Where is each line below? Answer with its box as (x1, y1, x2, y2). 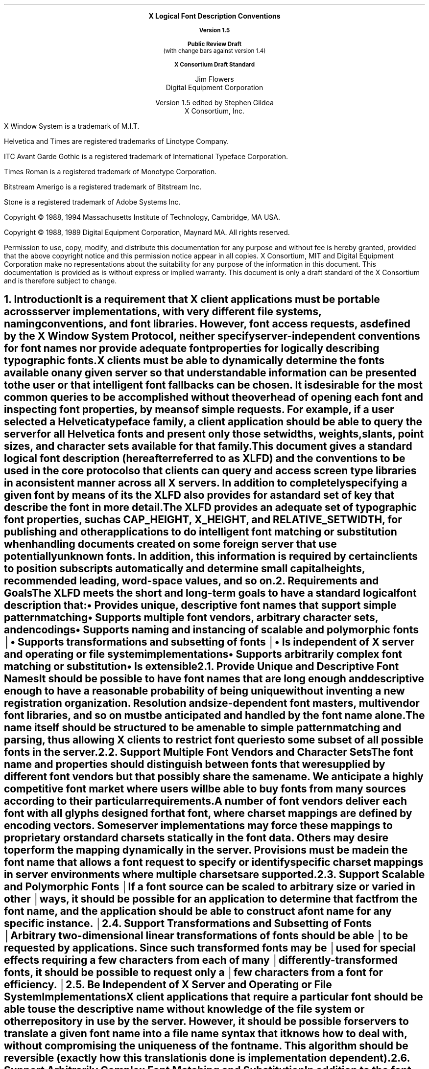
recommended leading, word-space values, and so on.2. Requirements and (4, 575, 379, 587)
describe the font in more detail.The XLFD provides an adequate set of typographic (4, 501, 417, 514)
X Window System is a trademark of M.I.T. (4, 122, 140, 130)
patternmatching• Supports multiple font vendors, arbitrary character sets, (4, 611, 379, 624)
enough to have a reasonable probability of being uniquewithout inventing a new (4, 685, 405, 697)
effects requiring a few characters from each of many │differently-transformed (4, 954, 398, 967)
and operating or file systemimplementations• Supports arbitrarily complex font (4, 648, 402, 661)
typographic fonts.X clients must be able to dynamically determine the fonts (4, 354, 385, 367)
